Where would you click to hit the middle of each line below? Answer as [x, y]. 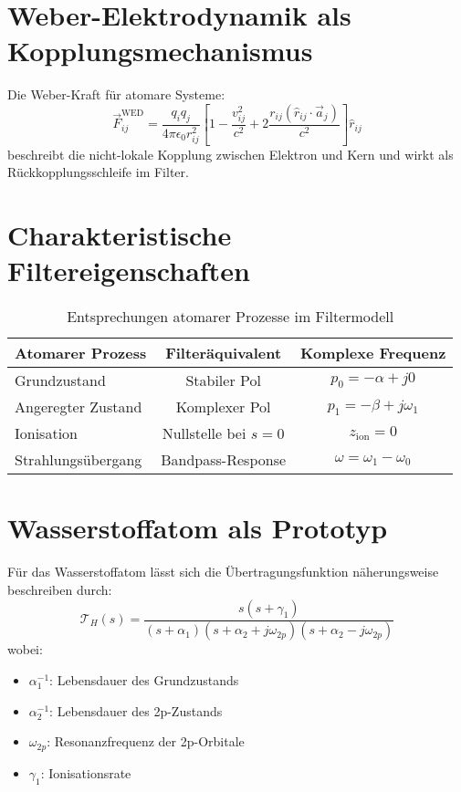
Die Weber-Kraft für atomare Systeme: [116, 94]
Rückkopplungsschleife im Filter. [98, 172]
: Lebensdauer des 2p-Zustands [136, 710]
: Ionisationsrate [86, 772]
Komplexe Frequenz [373, 353]
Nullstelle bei [204, 433]
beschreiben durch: [60, 589]
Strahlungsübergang [79, 460]
